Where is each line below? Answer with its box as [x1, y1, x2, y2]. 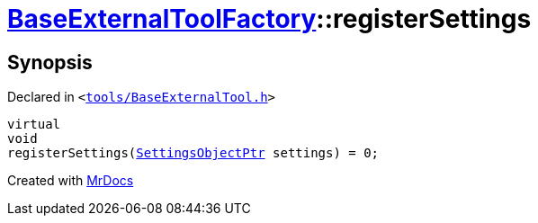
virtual [7, 117, 61, 132]
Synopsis [7, 50, 93, 74]
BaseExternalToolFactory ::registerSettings [7, 4, 532, 34]
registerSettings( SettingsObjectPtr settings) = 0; [7, 146, 380, 161]
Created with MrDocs [7, 173, 134, 189]
